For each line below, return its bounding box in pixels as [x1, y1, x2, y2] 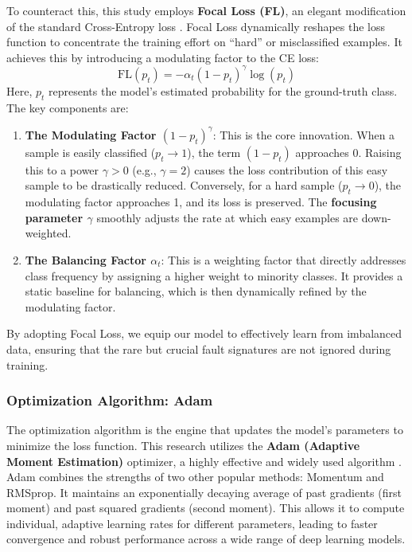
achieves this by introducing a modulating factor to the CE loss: [6, 49, 319, 65]
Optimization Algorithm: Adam [6, 390, 213, 410]
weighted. [25, 225, 72, 241]
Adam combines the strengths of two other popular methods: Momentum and [6, 468, 384, 485]
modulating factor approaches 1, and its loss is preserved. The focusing [25, 194, 377, 210]
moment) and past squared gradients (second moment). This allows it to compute [6, 499, 405, 516]
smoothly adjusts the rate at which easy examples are [96, 209, 359, 225]
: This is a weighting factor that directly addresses [161, 251, 406, 268]
